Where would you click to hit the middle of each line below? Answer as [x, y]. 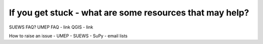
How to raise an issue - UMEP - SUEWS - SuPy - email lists [68, 36]
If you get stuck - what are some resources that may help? [129, 13]
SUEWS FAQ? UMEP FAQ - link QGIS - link [51, 27]
